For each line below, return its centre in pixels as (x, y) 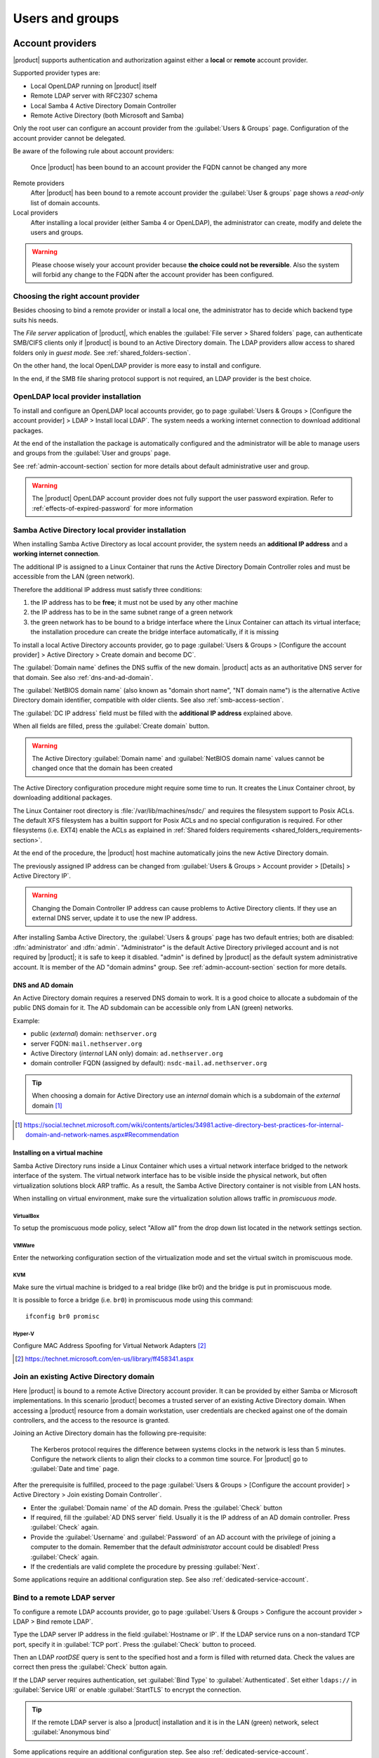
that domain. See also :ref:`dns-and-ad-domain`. (83, 677)
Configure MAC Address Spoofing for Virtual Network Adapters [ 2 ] (109, 1346)
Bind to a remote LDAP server (64, 1598)
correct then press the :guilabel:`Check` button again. (90, 1667)
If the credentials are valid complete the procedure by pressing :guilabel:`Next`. (145, 1566)
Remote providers (39, 183)
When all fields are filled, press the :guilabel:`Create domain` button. (111, 726)
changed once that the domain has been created (102, 768)
